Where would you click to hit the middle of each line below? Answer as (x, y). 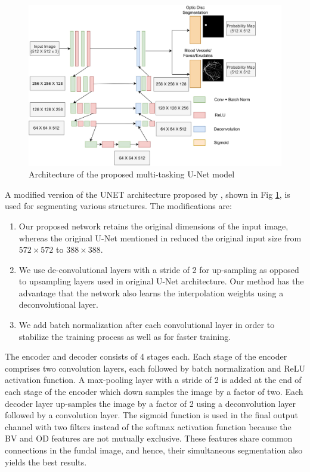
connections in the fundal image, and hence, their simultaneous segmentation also (154, 450)
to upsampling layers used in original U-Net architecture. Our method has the (161, 281)
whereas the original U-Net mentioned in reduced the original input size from (160, 237)
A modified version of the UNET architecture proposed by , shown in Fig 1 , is (148, 194)
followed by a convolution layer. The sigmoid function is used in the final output (151, 415)
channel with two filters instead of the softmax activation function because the (148, 426)
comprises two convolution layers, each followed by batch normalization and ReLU (155, 368)
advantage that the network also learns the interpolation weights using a (151, 292)
